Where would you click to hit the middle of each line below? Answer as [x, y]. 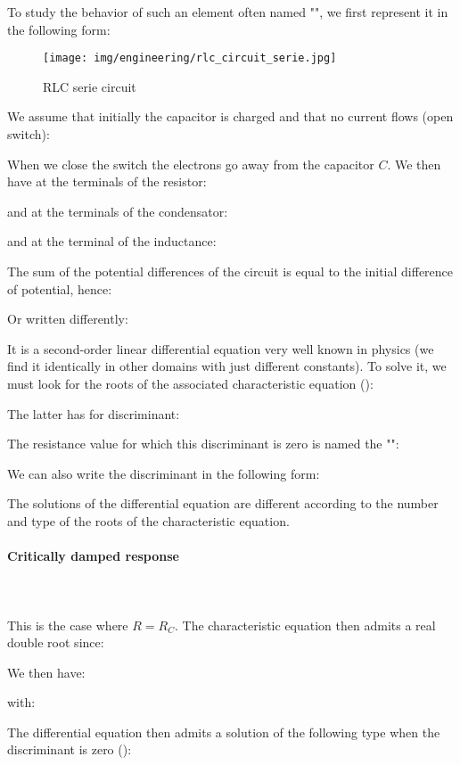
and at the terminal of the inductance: [112, 241]
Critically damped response [93, 556]
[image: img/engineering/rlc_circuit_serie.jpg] [190, 58]
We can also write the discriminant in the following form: [164, 473]
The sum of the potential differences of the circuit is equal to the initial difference [230, 271]
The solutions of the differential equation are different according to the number [223, 503]
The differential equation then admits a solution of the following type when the [224, 732]
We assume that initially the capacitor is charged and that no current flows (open [230, 116]
